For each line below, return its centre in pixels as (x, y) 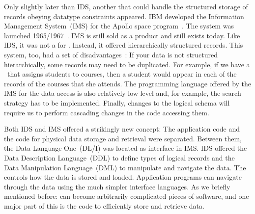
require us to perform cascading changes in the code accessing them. (107, 112)
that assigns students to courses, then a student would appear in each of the (122, 74)
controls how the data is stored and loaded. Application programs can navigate (123, 177)
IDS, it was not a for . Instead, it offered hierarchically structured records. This (124, 45)
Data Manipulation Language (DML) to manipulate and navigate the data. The (125, 167)
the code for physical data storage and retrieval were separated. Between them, (123, 138)
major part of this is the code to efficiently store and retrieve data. (104, 205)
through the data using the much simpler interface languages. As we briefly (117, 186)
